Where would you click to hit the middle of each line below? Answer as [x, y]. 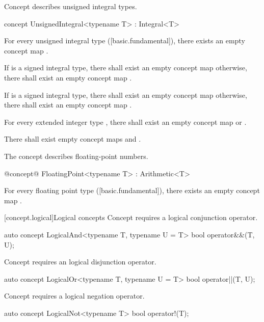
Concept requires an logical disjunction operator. [80, 262]
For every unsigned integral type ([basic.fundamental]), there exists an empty [125, 41]
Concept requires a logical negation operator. [74, 296]
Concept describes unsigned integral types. [71, 6]
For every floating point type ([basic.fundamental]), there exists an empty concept [132, 190]
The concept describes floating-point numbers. [76, 156]
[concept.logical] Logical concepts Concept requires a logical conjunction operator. [131, 217]
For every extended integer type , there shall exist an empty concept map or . [125, 122]
